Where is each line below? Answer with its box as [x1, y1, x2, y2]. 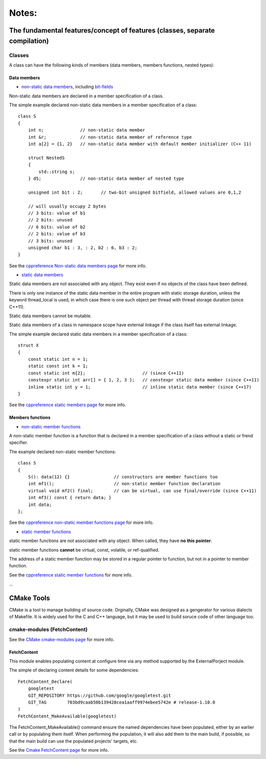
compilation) [9, 37, 49, 45]
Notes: [9, 7, 37, 18]
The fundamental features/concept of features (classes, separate [9, 26, 215, 35]
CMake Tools [9, 593, 50, 602]
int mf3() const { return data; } [28, 495, 112, 501]
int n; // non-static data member [28, 127, 145, 133]
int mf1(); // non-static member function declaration [28, 481, 221, 487]
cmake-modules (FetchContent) [9, 626, 88, 633]
